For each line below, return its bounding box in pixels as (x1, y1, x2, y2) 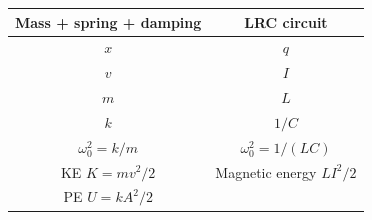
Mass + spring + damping (15, 11, 202, 32)
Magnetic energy (215, 161, 317, 182)
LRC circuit (244, 11, 328, 32)
